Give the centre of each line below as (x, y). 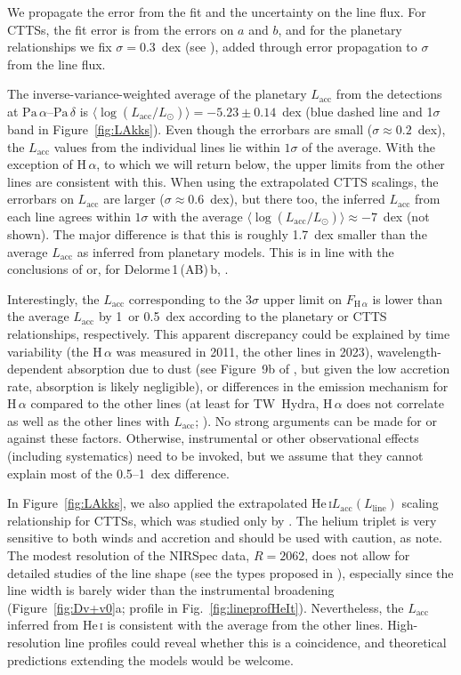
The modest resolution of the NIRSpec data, (129, 555)
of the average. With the (368, 146)
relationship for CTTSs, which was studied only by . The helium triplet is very (222, 520)
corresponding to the (185, 298)
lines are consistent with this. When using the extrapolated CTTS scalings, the (223, 181)
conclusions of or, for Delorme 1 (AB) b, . (118, 269)
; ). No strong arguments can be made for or (316, 420)
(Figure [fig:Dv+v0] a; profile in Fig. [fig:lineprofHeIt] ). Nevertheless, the (206, 607)
